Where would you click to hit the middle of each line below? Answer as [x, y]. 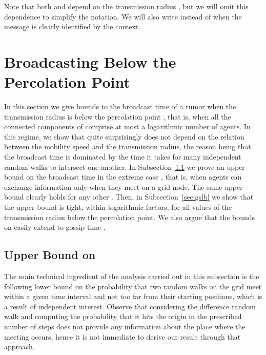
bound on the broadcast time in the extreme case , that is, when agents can [123, 177]
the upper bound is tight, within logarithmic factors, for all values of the [118, 207]
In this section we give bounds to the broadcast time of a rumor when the [120, 106]
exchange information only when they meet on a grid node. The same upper [124, 186]
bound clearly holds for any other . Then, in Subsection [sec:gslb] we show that [129, 197]
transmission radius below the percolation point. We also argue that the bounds [130, 217]
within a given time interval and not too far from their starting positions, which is [133, 296]
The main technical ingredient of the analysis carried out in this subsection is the [132, 276]
